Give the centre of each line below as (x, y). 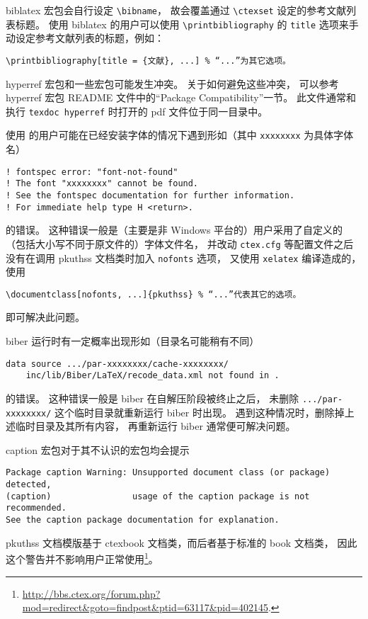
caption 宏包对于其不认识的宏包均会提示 (98, 449)
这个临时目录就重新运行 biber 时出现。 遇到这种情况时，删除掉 (200, 412)
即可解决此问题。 (45, 317)
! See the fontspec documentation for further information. (150, 195)
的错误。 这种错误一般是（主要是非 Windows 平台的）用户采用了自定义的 (174, 230)
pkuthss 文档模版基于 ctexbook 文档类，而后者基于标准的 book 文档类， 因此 (182, 542)
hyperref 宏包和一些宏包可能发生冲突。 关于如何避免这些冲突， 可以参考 (172, 83)
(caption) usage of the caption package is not (158, 496)
